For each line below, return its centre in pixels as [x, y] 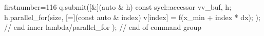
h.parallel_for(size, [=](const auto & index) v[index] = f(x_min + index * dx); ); [132, 17]
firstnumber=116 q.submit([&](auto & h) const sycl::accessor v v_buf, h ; [118, 7]
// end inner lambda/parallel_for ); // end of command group [103, 27]
